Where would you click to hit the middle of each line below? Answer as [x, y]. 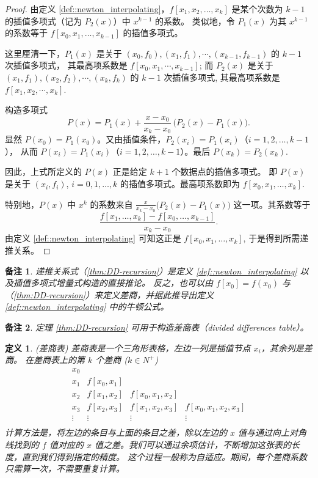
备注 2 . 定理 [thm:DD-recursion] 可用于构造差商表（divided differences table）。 [157, 327]
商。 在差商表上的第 [45, 360]
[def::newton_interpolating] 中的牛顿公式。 [87, 307]
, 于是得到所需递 [276, 238]
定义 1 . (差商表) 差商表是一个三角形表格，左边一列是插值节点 [128, 347]
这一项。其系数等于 [272, 204]
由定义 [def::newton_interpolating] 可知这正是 [93, 238]
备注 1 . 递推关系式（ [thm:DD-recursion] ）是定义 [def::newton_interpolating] [151, 270]
